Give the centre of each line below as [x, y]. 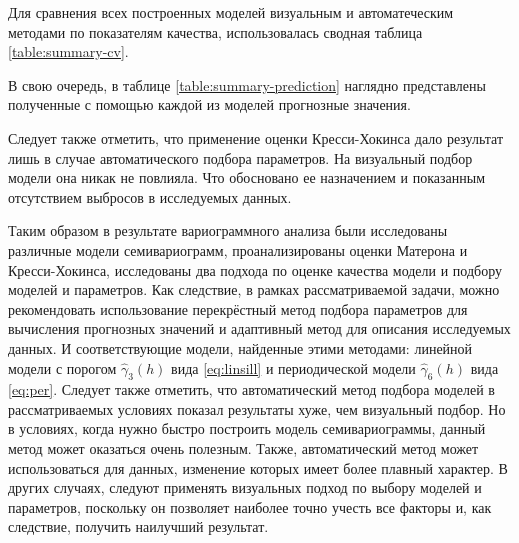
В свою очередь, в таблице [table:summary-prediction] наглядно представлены [247, 84]
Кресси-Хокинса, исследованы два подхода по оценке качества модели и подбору [255, 269]
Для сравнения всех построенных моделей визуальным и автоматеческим [231, 12]
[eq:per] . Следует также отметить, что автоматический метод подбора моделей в [251, 389]
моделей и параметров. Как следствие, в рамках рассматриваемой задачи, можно [254, 289]
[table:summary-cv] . [68, 51]
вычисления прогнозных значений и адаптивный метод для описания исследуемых [259, 328]
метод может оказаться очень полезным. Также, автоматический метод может [243, 448]
